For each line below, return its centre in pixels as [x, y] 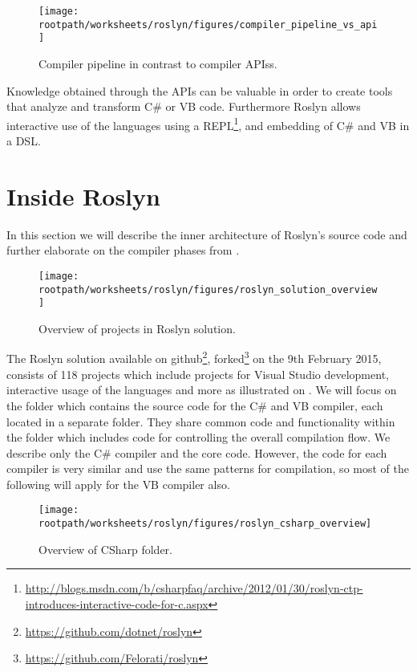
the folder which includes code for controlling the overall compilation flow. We [198, 437]
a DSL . [24, 141]
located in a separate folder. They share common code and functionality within [201, 421]
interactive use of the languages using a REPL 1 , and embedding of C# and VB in [208, 124]
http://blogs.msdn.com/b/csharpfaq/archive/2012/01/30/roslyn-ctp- [194, 588]
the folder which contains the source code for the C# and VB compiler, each [195, 405]
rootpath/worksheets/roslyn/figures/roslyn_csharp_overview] [205, 524]
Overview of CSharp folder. [105, 549]
